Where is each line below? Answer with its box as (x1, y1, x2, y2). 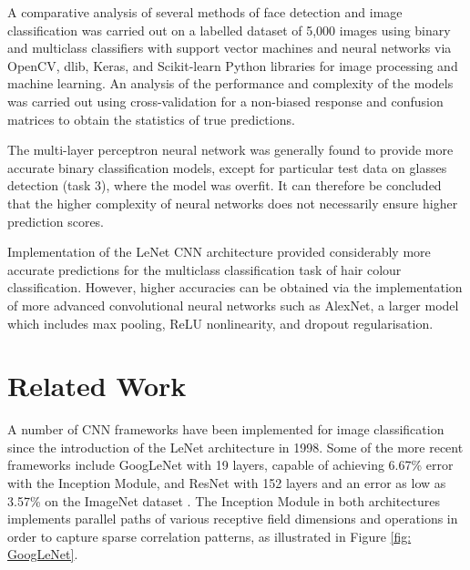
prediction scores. (7, 211, 105, 230)
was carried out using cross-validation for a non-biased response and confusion (7, 91, 444, 110)
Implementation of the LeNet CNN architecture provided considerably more (7, 242, 431, 261)
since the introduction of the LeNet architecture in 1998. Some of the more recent (7, 437, 464, 456)
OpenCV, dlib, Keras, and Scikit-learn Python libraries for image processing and (7, 56, 458, 75)
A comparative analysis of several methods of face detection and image (7, 3, 403, 21)
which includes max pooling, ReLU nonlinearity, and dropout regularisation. (7, 313, 434, 332)
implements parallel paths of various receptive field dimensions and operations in (7, 509, 458, 528)
